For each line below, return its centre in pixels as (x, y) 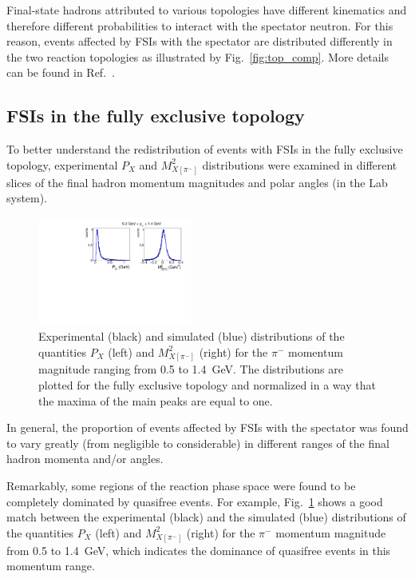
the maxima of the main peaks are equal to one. (156, 400)
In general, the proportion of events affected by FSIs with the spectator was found (207, 427)
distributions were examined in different (300, 164)
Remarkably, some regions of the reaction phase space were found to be (181, 486)
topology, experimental (62, 164)
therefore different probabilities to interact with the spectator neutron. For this (200, 25)
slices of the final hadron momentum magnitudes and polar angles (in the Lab (197, 182)
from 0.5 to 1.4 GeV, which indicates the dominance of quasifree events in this (199, 550)
